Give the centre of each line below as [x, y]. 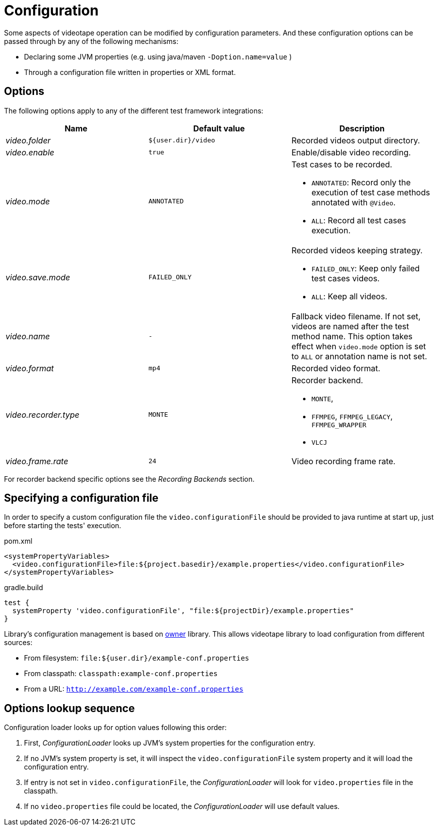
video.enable [30, 152]
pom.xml [18, 541]
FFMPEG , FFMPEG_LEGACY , [352, 416]
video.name [28, 336]
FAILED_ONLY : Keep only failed [365, 268]
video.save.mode [38, 277]
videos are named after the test [350, 326]
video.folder [28, 140]
